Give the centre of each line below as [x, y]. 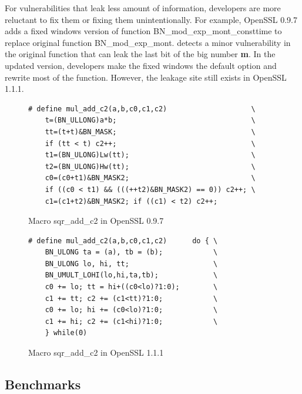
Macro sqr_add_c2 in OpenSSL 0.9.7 [96, 221]
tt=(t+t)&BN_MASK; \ [150, 132]
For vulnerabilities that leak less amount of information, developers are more [143, 8]
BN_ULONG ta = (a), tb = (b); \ [131, 252]
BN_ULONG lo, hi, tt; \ [131, 264]
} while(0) [66, 333]
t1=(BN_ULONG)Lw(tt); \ [150, 155]
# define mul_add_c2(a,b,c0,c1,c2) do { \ [123, 241]
